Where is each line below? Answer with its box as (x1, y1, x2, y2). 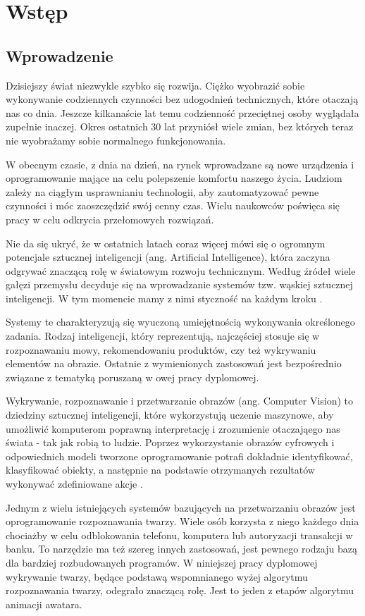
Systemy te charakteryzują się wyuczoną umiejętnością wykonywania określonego (6, 314, 355, 329)
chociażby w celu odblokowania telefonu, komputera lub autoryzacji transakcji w (6, 527, 353, 542)
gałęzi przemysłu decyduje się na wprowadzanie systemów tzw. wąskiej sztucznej (6, 277, 353, 292)
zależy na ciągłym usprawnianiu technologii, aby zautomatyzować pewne (6, 184, 319, 199)
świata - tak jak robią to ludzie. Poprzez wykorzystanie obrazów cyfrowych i (6, 435, 335, 450)
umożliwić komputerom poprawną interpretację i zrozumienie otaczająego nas (6, 421, 340, 436)
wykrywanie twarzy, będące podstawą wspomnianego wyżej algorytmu (6, 569, 308, 584)
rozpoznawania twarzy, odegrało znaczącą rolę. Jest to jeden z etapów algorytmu (6, 583, 354, 598)
